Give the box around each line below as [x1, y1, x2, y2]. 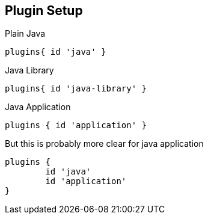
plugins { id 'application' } [5, 120, 147, 131]
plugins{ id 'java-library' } [5, 84, 147, 94]
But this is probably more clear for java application [5, 138, 204, 149]
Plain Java [5, 28, 46, 39]
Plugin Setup [5, 3, 83, 18]
